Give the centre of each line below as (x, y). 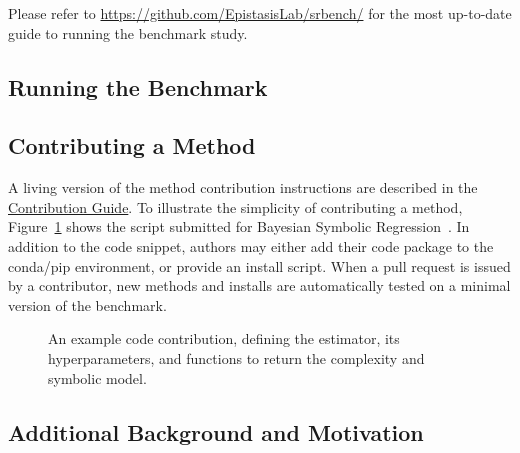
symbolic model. (97, 377)
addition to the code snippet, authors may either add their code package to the (251, 245)
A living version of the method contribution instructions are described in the (243, 187)
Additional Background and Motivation (216, 431)
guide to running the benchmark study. (128, 32)
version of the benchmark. (87, 304)
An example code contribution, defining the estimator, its (224, 338)
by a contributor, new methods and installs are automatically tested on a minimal (259, 285)
